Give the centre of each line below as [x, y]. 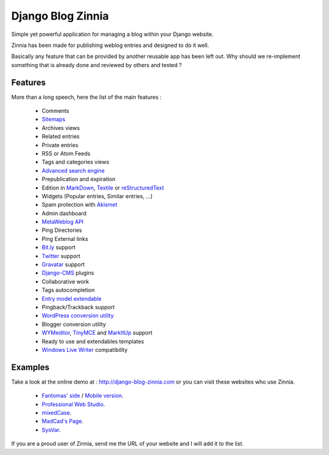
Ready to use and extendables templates [93, 341]
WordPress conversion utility [78, 316]
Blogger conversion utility [74, 324]
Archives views [61, 127]
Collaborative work [65, 281]
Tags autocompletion [68, 290]
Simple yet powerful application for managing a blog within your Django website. [112, 34]
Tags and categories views [76, 162]
